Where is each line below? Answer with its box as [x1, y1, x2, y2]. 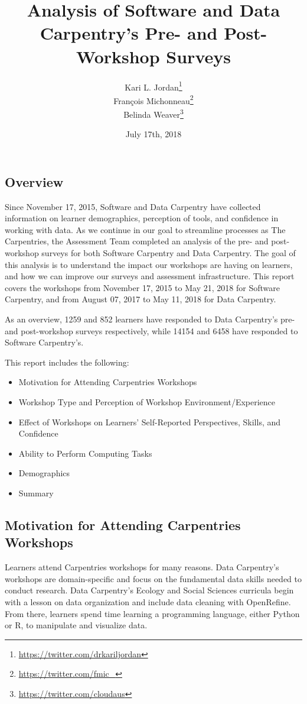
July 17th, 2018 [125, 128, 182, 140]
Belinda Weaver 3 [123, 106, 184, 120]
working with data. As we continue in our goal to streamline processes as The [5, 223, 286, 235]
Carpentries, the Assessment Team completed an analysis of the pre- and [5, 235, 269, 247]
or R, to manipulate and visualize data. [5, 619, 148, 631]
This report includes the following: [5, 356, 129, 368]
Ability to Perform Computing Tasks [18, 447, 152, 459]
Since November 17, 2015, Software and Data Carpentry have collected [5, 200, 261, 212]
